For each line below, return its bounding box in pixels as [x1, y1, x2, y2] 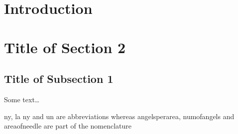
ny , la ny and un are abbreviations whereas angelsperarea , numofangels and [4, 111, 235, 121]
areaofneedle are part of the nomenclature [4, 121, 132, 131]
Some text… [4, 94, 40, 104]
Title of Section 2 [4, 37, 126, 57]
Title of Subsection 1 [4, 71, 114, 86]
